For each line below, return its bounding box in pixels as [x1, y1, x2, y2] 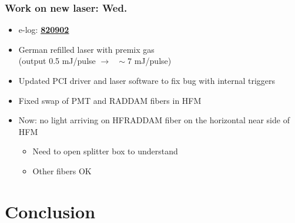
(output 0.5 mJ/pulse [18, 55, 96, 67]
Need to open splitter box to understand [32, 145, 178, 157]
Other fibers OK [32, 164, 92, 177]
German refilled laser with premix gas [18, 43, 155, 55]
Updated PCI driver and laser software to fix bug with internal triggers [18, 75, 276, 86]
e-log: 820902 [18, 23, 69, 36]
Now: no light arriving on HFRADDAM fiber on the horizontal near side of [18, 114, 290, 126]
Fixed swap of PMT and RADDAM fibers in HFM [18, 94, 202, 106]
